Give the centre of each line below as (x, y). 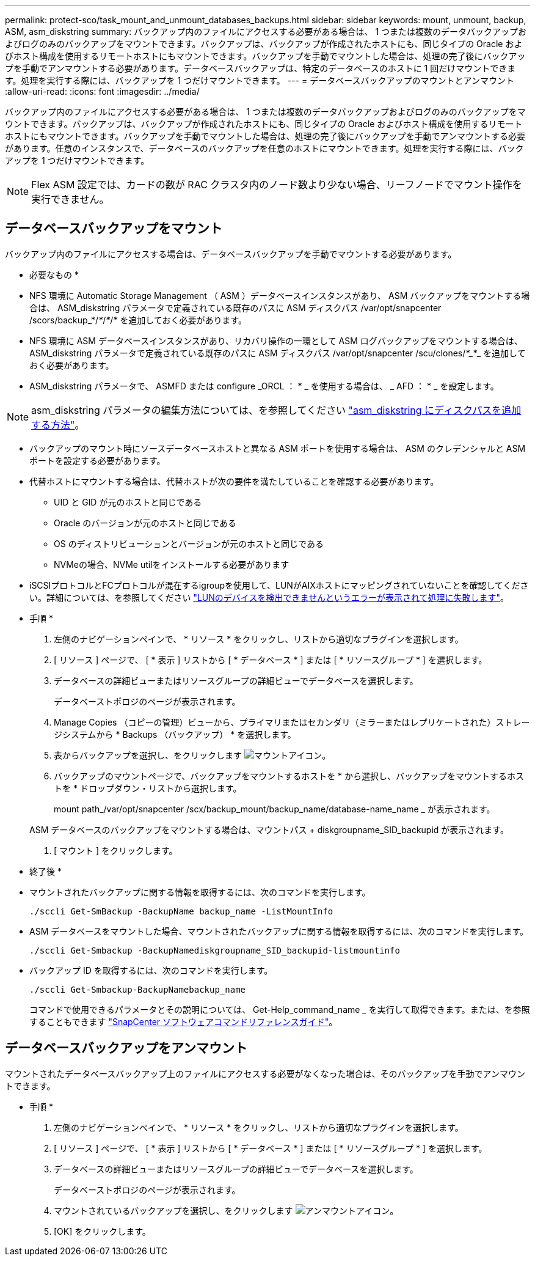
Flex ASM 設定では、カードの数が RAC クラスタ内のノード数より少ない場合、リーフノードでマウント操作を (277, 185)
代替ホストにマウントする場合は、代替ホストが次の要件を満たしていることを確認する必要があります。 (234, 481)
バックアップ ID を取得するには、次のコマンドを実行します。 (151, 970)
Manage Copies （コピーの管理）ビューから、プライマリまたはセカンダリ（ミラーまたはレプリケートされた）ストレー (292, 722)
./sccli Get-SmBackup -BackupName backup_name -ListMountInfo (181, 911)
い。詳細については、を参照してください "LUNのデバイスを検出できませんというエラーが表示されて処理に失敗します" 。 (269, 597)
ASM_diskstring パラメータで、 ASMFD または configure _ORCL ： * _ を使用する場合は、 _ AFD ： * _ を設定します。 (264, 386)
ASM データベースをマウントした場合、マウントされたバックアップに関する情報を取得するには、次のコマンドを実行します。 (279, 931)
